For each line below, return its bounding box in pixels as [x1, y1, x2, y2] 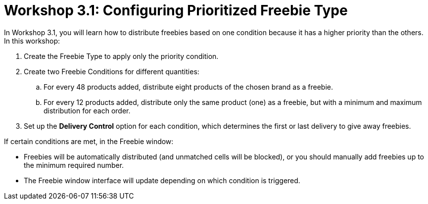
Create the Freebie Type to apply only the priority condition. [24, 51, 219, 60]
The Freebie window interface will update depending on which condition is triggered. [24, 176, 300, 185]
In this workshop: [4, 36, 60, 45]
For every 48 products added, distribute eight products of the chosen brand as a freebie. [44, 82, 333, 91]
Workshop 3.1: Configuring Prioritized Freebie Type [4, 2, 348, 19]
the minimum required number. [24, 160, 124, 169]
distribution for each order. [44, 106, 131, 115]
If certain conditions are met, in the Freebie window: [4, 137, 174, 146]
